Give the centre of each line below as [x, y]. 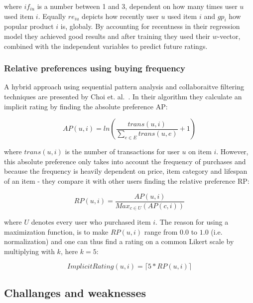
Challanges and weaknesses [75, 292]
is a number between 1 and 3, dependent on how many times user [137, 6]
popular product [29, 26]
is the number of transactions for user [122, 151]
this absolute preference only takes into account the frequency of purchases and [125, 161]
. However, [232, 151]
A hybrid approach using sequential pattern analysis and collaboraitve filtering [124, 87]
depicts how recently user [120, 16]
